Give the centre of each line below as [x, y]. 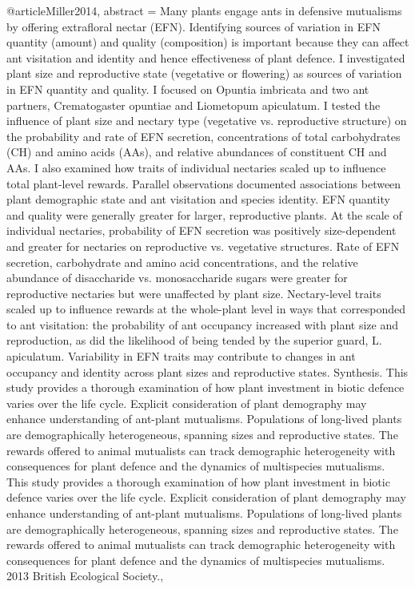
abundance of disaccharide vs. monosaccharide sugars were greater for [177, 278]
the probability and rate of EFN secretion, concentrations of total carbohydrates [204, 136]
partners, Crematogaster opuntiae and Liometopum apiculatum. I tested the [194, 105]
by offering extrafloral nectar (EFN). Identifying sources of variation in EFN [194, 26]
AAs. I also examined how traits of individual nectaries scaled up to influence [196, 167]
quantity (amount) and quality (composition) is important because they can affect [208, 42]
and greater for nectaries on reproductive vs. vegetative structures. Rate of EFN [203, 246]
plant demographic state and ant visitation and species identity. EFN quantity [198, 199]
